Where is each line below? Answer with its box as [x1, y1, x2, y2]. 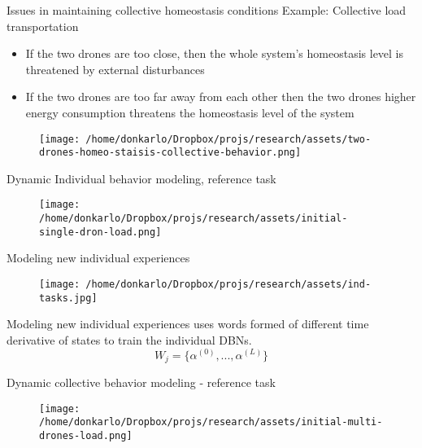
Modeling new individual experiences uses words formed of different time [7, 315, 369, 332]
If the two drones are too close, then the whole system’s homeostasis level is [25, 45, 404, 62]
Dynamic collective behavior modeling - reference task [7, 374, 276, 390]
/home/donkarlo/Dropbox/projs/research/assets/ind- [85, 279, 372, 291]
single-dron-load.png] [39, 226, 162, 238]
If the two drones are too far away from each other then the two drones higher [25, 88, 416, 105]
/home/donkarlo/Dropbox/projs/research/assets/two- [85, 133, 372, 145]
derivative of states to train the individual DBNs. [7, 331, 252, 348]
